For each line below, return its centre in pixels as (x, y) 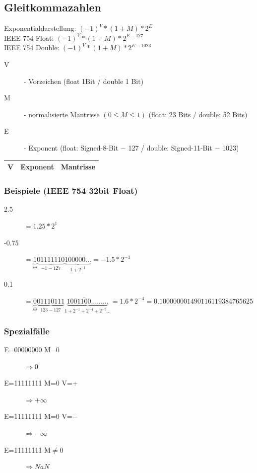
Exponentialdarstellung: (40, 28)
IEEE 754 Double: (32, 47)
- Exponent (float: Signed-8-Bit (71, 147)
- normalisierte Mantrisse (62, 114)
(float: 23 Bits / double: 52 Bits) (198, 114)
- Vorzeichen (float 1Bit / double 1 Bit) (84, 81)
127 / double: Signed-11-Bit (170, 147)
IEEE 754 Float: (29, 38)
